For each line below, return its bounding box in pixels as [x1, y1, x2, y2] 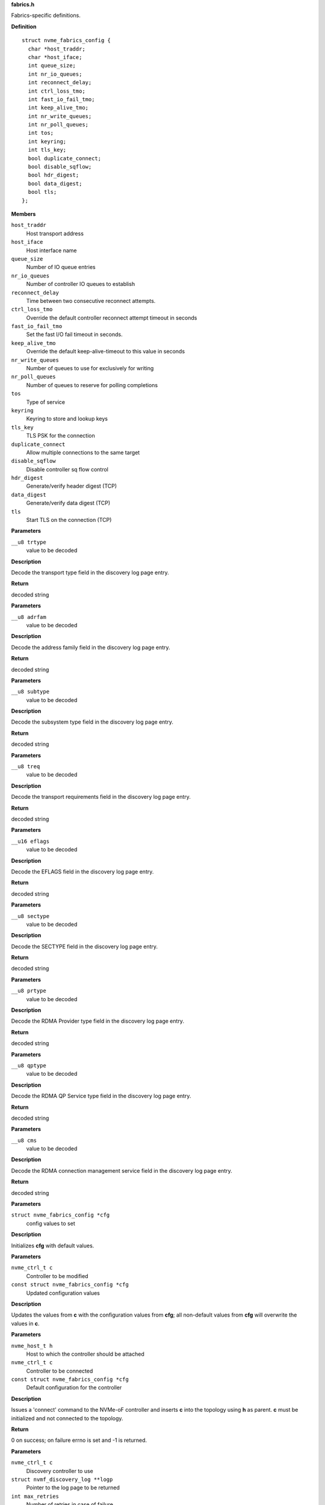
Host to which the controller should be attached [26, 1350, 144, 1358]
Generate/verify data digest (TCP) [26, 500, 111, 507]
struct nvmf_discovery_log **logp [11, 1476, 113, 1483]
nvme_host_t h [11, 1342, 53, 1349]
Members [11, 210, 36, 217]
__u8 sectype [11, 913, 50, 919]
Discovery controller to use [26, 1467, 93, 1474]
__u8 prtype [11, 987, 46, 995]
